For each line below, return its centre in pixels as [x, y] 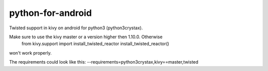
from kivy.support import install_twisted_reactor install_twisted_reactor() [96, 44]
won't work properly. [31, 53]
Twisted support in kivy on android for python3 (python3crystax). [76, 28]
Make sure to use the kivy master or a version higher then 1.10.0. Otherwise [86, 37]
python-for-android [50, 13]
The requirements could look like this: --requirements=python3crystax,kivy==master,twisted [104, 62]
